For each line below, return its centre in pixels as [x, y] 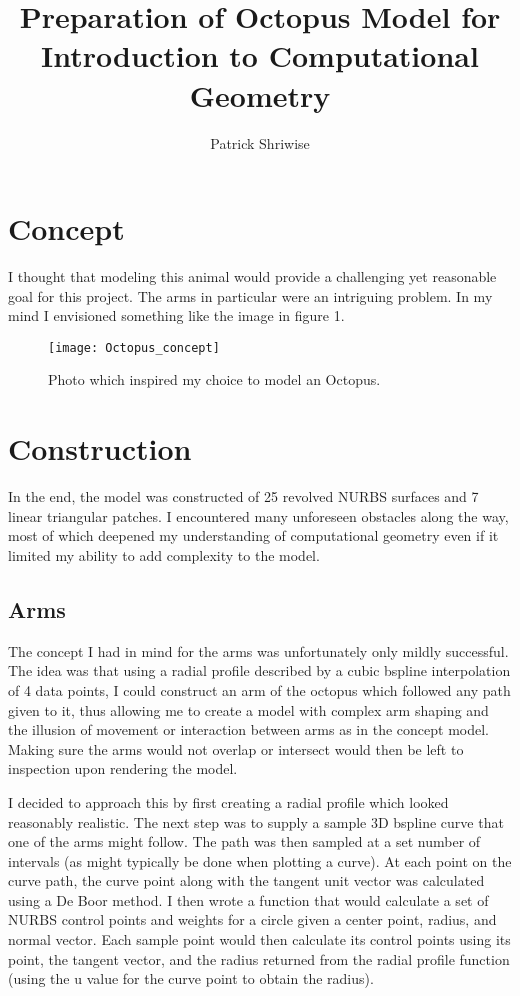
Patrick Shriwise [260, 142]
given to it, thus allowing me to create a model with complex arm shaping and [248, 709]
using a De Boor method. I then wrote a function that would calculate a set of [248, 899]
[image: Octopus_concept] [134, 347]
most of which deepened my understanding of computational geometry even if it [253, 535]
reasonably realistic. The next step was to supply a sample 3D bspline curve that [256, 821]
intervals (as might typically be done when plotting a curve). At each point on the [260, 860]
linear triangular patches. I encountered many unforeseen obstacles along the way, [258, 515]
